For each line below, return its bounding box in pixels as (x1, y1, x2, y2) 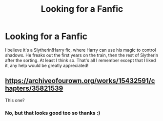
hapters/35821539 (5, 84, 63, 93)
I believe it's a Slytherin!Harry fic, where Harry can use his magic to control (5, 47, 156, 53)
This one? (5, 97, 25, 103)
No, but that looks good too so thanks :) (5, 109, 101, 116)
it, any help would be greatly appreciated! (5, 62, 89, 68)
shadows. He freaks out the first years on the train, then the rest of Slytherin (5, 52, 159, 58)
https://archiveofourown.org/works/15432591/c (5, 77, 155, 85)
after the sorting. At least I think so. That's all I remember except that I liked (5, 57, 156, 63)
